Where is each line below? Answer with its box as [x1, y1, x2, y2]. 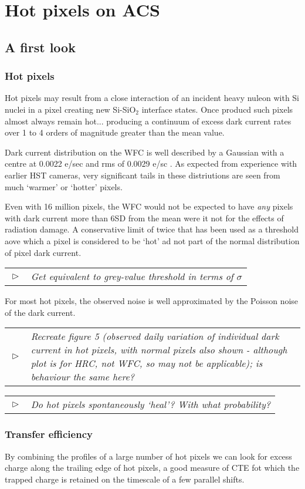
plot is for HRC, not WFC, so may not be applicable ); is [30, 356, 263, 370]
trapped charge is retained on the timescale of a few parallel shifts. [5, 473, 245, 485]
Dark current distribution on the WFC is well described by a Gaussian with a [5, 146, 284, 158]
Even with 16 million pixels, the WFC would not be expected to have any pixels [5, 200, 293, 213]
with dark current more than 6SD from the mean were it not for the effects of [5, 211, 284, 224]
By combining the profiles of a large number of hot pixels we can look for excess [5, 450, 292, 462]
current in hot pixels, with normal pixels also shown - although [30, 343, 287, 357]
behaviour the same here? [30, 370, 134, 384]
